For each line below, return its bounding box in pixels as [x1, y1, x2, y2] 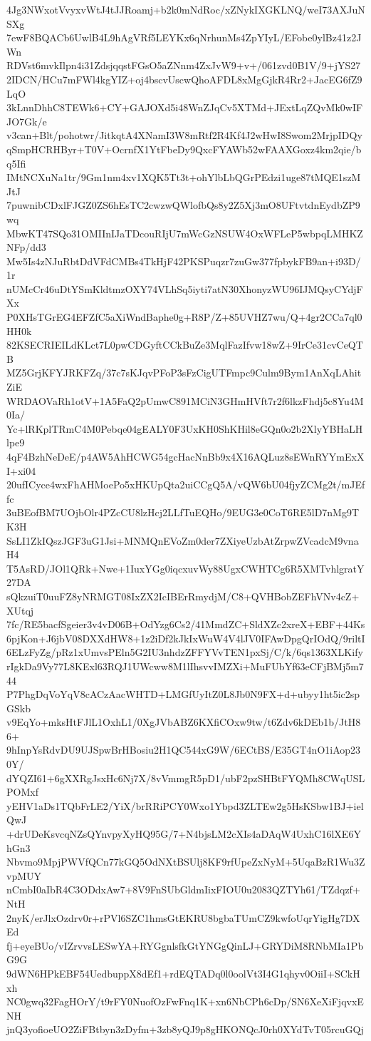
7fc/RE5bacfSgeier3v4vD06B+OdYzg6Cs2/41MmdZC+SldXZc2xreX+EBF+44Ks [6, 617, 365, 632]
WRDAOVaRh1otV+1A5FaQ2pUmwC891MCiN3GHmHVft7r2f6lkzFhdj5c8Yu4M [6, 393, 364, 408]
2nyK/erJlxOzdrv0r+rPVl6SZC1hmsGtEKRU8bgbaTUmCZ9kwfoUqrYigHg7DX [6, 910, 360, 925]
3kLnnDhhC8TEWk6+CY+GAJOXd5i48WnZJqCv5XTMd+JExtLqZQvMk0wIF [6, 100, 363, 115]
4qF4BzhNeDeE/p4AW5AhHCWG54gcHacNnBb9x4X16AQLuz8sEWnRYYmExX [6, 449, 365, 463]
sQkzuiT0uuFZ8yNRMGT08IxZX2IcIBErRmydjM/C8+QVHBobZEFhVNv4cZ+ [6, 588, 360, 603]
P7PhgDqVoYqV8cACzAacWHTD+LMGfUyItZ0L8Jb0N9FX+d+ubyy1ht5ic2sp [6, 687, 360, 702]
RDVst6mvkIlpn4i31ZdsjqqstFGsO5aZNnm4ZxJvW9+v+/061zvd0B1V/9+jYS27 [6, 58, 361, 73]
